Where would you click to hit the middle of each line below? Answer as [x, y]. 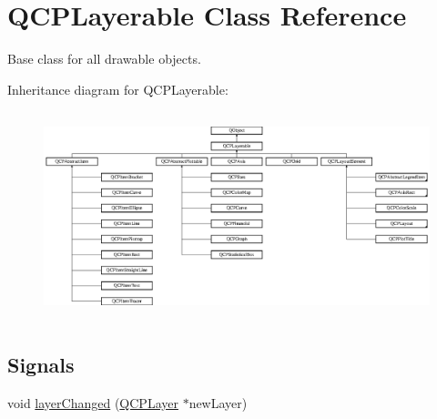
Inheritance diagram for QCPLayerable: [118, 89]
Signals [41, 364]
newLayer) [218, 402]
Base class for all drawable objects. [104, 59]
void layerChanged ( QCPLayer [93, 402]
